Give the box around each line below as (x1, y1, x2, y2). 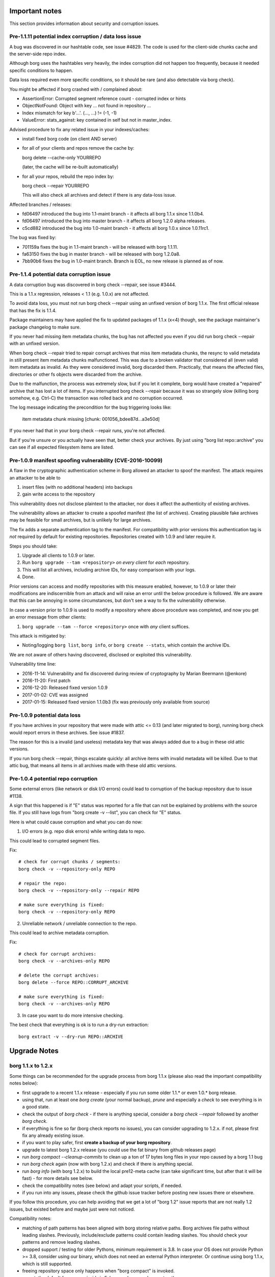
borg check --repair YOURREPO (22, 182, 90, 188)
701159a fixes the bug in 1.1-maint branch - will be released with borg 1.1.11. (22, 244, 178, 250)
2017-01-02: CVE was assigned (22, 692, 89, 698)
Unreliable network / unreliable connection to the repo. (22, 920, 137, 927)
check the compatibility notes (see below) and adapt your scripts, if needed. (22, 1183, 183, 1189)
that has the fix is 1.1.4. (9, 307, 57, 314)
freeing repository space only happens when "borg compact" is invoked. (22, 1267, 175, 1274)
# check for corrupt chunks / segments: (18, 859, 121, 865)
